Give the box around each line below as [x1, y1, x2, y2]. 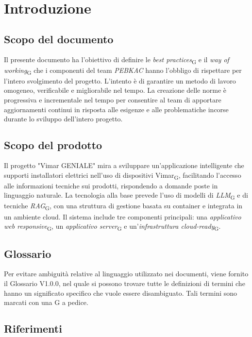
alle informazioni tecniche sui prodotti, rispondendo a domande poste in [4, 180, 218, 190]
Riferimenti [4, 321, 62, 336]
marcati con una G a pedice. [4, 297, 88, 307]
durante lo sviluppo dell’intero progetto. [4, 114, 123, 124]
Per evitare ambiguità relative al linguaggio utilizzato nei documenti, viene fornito [4, 269, 249, 279]
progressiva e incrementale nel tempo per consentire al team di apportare [4, 95, 221, 105]
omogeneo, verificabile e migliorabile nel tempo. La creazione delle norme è [4, 85, 227, 95]
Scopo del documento [4, 31, 114, 46]
